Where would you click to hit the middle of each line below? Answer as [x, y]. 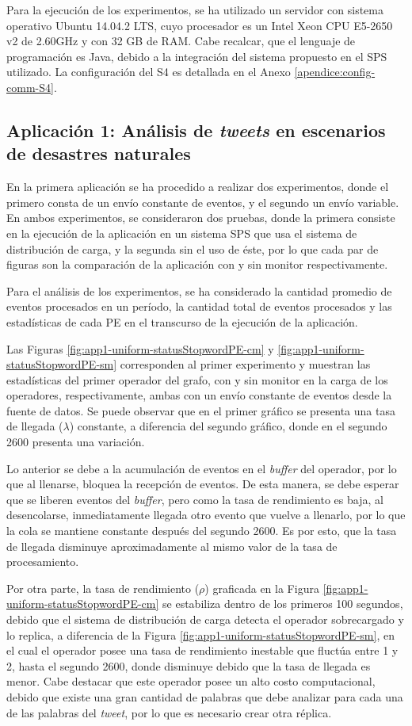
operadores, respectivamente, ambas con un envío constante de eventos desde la [199, 395]
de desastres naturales [99, 153]
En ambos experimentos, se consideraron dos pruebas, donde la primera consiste [201, 218]
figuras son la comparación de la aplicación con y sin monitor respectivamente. [197, 264]
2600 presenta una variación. [76, 442]
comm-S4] [30, 87]
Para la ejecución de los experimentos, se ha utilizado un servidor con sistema [195, 10]
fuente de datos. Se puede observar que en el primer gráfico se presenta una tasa [201, 410]
